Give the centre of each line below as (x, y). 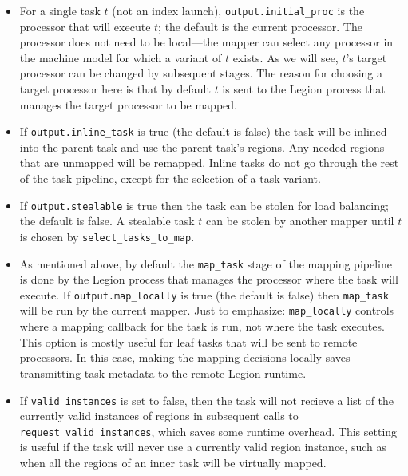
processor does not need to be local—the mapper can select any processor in (206, 42)
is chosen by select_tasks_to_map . (107, 236)
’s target (366, 57)
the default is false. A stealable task (107, 221)
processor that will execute (85, 26)
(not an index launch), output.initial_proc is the (238, 10)
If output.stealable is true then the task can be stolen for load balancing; (204, 205)
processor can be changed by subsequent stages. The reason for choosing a (201, 73)
